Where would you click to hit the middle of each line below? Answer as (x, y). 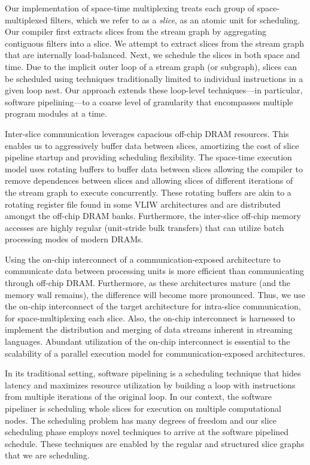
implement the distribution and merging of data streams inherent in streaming (149, 329)
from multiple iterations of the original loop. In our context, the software (139, 396)
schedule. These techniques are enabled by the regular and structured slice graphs (155, 443)
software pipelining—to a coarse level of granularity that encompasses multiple (149, 101)
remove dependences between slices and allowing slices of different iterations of (149, 180)
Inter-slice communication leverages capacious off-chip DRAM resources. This (147, 133)
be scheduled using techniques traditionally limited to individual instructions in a (154, 78)
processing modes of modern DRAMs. (74, 239)
